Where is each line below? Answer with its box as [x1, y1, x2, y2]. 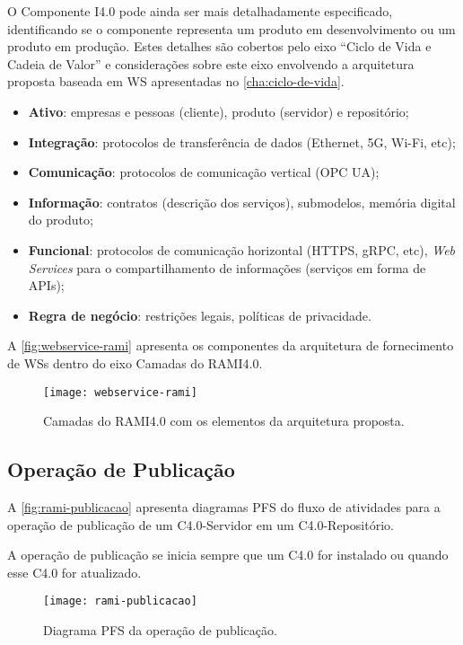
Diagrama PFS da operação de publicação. [43, 620, 277, 639]
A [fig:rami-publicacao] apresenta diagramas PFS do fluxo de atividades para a [7, 497, 441, 516]
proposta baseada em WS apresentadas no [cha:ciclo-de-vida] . [7, 72, 345, 91]
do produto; [28, 210, 93, 229]
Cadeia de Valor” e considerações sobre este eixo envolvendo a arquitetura [7, 54, 415, 73]
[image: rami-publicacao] [43, 595, 197, 608]
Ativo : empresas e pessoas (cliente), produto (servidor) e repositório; [28, 102, 409, 120]
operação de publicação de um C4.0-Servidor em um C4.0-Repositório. [7, 515, 394, 534]
